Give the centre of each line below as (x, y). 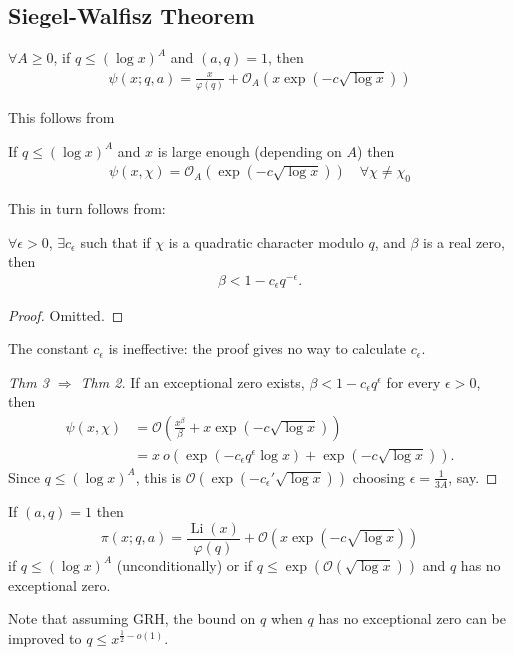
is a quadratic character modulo (266, 241)
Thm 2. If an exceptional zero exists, (192, 381)
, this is (158, 476)
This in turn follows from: (87, 208)
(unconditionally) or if (184, 564)
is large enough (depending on (249, 150)
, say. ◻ (473, 476)
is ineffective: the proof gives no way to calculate (257, 348)
